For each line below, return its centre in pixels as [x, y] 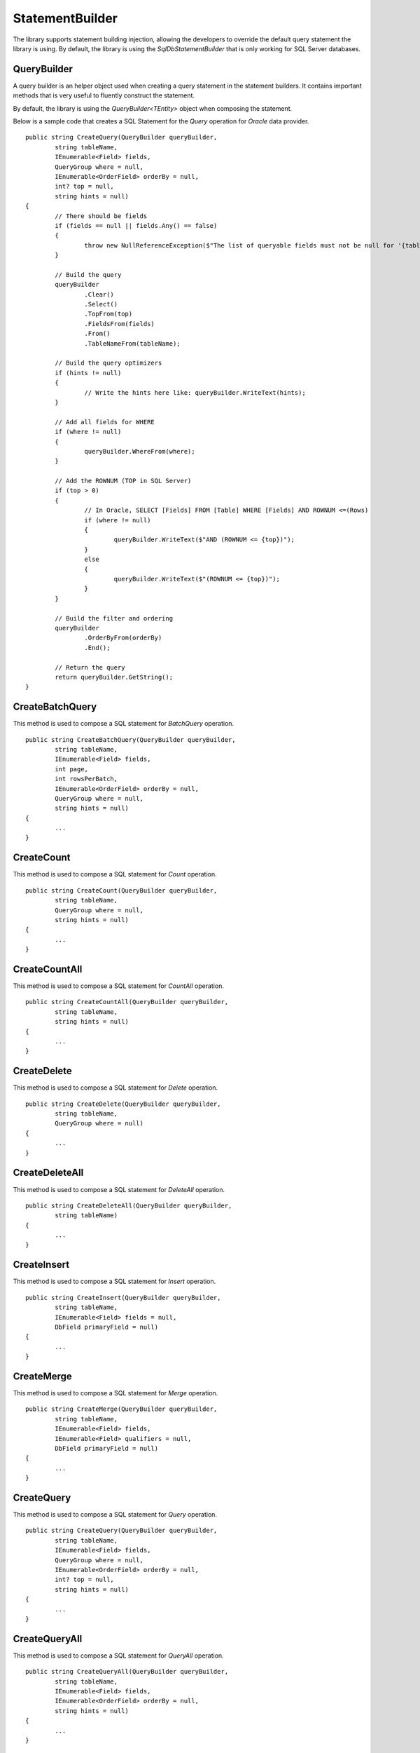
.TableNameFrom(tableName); [133, 343]
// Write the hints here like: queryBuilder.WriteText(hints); [195, 392]
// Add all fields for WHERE [105, 422]
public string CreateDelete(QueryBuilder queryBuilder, [123, 1104]
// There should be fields [101, 216]
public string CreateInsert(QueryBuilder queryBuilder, [123, 1298]
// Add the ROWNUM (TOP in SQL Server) [123, 481]
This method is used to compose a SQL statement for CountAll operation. [118, 986]
